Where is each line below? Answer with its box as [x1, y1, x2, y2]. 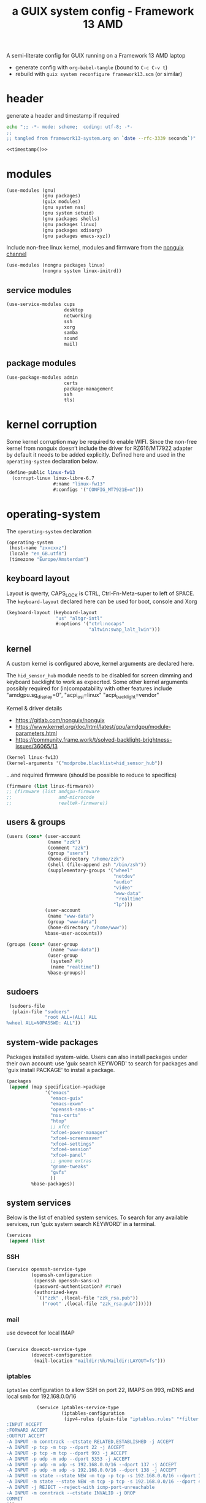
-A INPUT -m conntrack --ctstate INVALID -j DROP [6, 1490, 136, 1496]
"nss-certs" [50, 1113, 81, 1119]
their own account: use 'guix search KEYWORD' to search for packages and [6, 1059, 198, 1067]
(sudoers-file [9, 1003, 45, 1009]
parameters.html [15, 729, 57, 737]
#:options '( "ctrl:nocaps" [55, 621, 124, 627]
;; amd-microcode [6, 794, 95, 801]
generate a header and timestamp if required [6, 112, 120, 120]
